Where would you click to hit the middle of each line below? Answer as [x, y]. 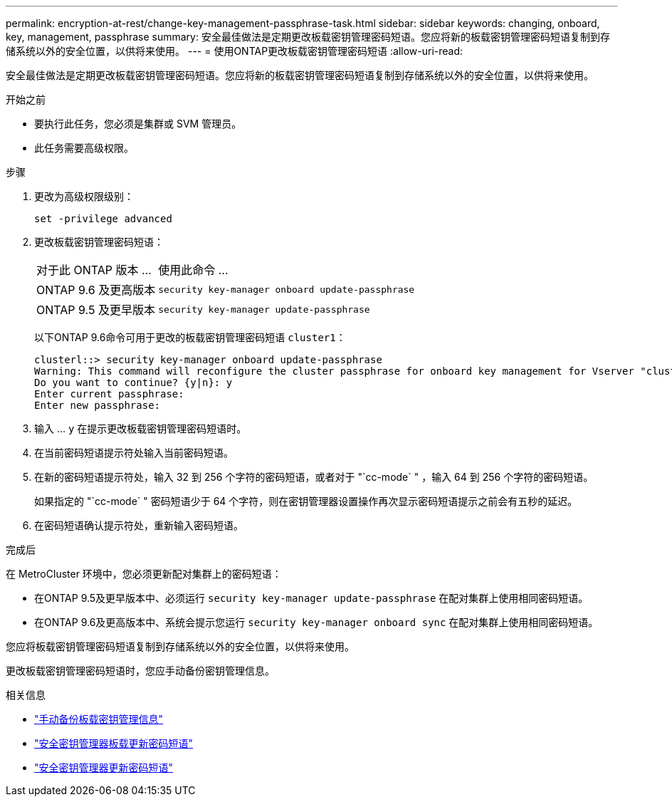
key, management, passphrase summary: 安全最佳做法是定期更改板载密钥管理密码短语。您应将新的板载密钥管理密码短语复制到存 [308, 37]
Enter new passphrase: [98, 405]
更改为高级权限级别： [84, 196]
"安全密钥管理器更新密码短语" [104, 767]
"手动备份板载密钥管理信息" [99, 719]
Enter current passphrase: [109, 394]
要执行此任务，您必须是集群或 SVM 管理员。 [138, 124]
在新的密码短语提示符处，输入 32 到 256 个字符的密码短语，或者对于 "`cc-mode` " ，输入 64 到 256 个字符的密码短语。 [314, 477]
